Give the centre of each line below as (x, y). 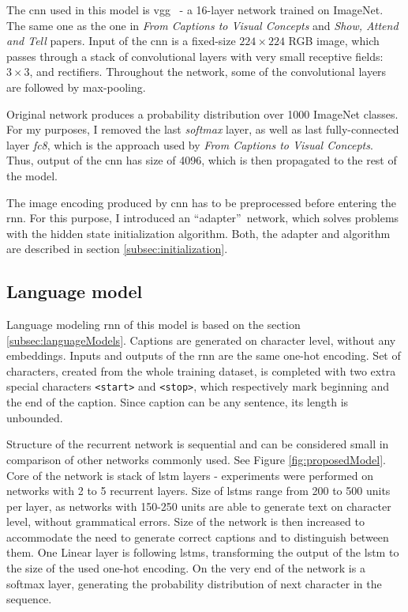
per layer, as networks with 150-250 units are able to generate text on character (199, 506)
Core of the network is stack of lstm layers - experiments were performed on (190, 475)
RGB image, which (334, 41)
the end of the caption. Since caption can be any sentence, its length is (178, 402)
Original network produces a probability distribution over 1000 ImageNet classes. (202, 113)
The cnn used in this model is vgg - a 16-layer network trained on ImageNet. (195, 9)
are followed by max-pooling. (76, 87)
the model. (32, 175)
